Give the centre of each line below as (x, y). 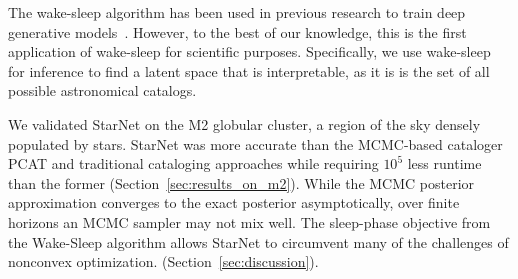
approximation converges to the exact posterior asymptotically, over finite (234, 202)
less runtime (444, 163)
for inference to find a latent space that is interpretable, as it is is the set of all (249, 70)
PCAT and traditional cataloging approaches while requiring (193, 163)
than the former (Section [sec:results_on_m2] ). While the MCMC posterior (241, 182)
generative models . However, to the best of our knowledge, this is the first (237, 31)
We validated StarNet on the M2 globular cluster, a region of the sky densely (244, 123)
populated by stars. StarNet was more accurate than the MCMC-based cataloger (255, 143)
